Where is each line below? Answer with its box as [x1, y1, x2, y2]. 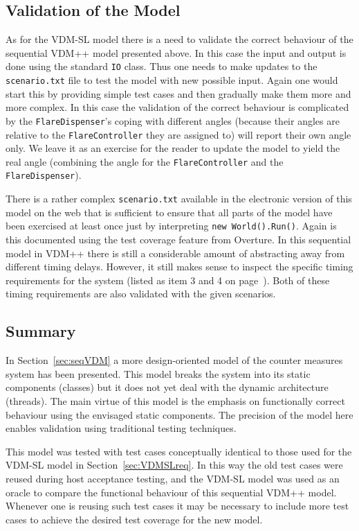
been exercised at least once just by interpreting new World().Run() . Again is [6, 218, 337, 233]
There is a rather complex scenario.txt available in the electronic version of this [6, 191, 352, 206]
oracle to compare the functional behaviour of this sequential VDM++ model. [6, 485, 337, 499]
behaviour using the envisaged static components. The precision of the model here [6, 407, 353, 421]
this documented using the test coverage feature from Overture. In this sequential [6, 232, 351, 247]
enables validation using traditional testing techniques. [6, 421, 237, 435]
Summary [6, 320, 76, 342]
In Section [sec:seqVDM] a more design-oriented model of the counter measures [6, 353, 343, 367]
